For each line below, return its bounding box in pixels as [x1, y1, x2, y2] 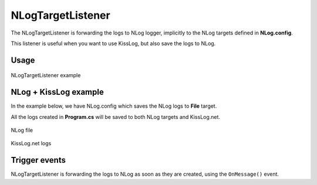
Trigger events [11, 155, 66, 165]
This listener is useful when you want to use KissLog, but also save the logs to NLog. [11, 40, 216, 47]
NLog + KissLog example [11, 87, 104, 97]
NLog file [11, 126, 33, 134]
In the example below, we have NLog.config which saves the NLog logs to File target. [11, 102, 217, 109]
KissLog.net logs [11, 140, 52, 147]
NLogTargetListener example [11, 72, 81, 79]
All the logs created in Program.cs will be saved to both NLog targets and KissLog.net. [11, 113, 220, 120]
